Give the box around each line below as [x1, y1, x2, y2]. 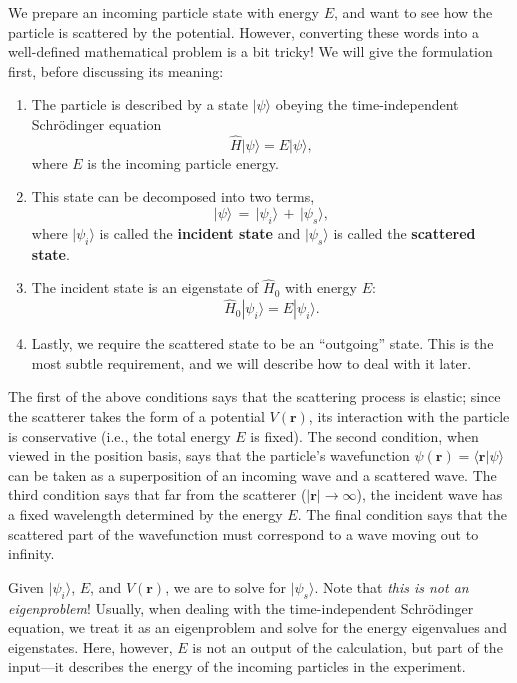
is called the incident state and [99, 222, 301, 243]
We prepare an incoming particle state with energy [8, 2, 319, 22]
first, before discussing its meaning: [8, 60, 224, 81]
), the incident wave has [356, 484, 503, 505]
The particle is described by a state [31, 94, 248, 115]
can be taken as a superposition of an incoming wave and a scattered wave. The [8, 464, 497, 485]
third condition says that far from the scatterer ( [8, 484, 307, 505]
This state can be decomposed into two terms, [31, 186, 315, 207]
